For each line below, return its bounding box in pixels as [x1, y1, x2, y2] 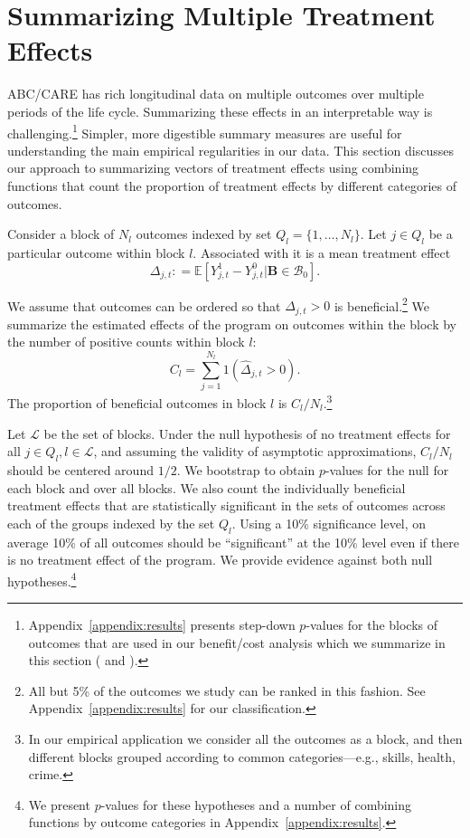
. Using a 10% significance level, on [231, 513, 427, 532]
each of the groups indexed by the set [7, 513, 215, 532]
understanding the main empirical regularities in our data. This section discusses [7, 140, 454, 159]
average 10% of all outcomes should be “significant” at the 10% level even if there [7, 532, 459, 551]
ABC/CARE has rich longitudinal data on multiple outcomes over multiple [7, 84, 424, 103]
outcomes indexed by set [136, 224, 272, 243]
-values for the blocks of [305, 615, 438, 633]
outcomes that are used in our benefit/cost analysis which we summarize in [28, 633, 446, 652]
